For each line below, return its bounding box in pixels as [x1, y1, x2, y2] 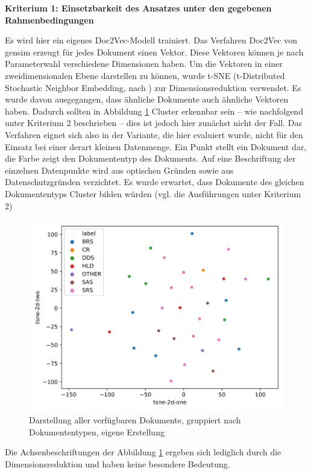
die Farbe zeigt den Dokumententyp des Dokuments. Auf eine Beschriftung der [5, 152, 296, 165]
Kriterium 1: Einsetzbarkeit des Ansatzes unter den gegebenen [5, 2, 272, 14]
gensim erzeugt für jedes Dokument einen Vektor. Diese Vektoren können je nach [5, 45, 304, 58]
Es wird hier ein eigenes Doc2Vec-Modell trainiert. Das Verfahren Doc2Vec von [5, 34, 298, 46]
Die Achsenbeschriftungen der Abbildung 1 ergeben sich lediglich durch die [5, 446, 281, 458]
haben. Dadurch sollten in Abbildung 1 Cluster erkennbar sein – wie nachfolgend [5, 104, 303, 117]
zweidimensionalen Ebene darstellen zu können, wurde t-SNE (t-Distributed [5, 69, 285, 81]
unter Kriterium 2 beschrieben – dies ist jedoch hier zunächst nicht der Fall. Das [5, 116, 302, 129]
